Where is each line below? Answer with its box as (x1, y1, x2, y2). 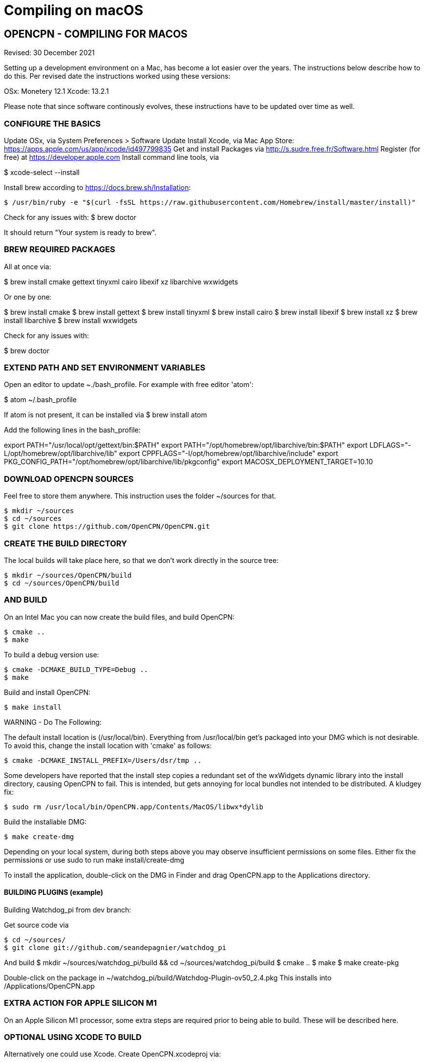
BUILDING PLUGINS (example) (4, 888, 104, 897)
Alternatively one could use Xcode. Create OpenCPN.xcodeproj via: (4, 1050, 221, 1059)
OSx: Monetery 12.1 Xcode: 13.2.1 (4, 87, 109, 96)
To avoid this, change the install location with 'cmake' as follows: (4, 741, 212, 750)
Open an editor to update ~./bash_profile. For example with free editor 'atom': (4, 380, 254, 389)
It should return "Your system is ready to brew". (4, 228, 157, 237)
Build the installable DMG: (4, 817, 87, 826)
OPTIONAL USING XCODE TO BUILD (4, 1032, 142, 1042)
